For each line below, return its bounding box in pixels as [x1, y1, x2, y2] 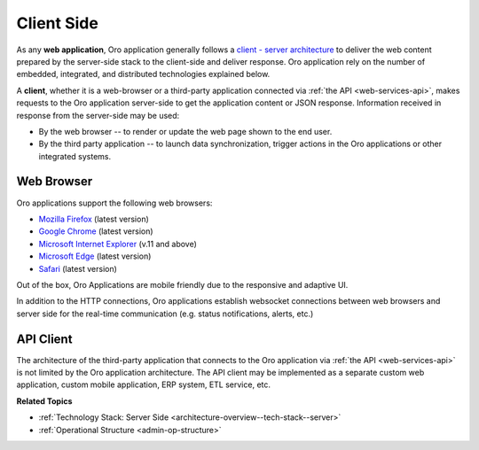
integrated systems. [38, 151, 112, 161]
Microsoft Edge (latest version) [38, 251, 152, 261]
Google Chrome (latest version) [38, 226, 154, 237]
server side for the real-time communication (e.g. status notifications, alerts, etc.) [16, 308, 314, 319]
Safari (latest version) [38, 263, 117, 274]
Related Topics [16, 395, 73, 407]
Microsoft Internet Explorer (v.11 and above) [38, 238, 197, 249]
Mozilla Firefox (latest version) [38, 213, 150, 224]
